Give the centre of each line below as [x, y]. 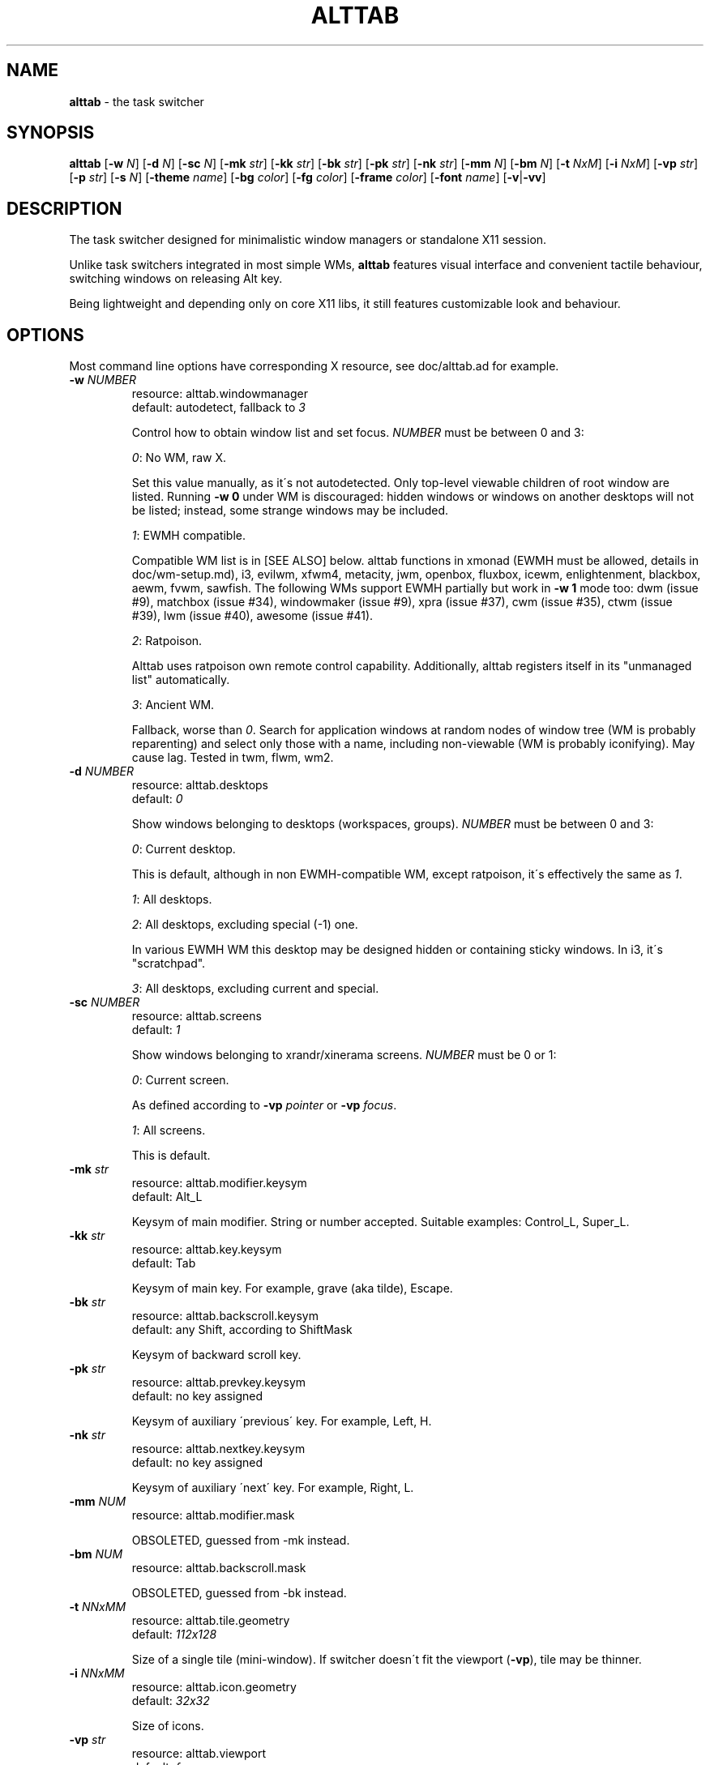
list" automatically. [181, 680]
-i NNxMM [97, 1673]
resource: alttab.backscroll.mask [219, 1568]
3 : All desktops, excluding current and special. [255, 989]
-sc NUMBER [105, 1002]
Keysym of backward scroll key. [216, 1355]
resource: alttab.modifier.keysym [219, 1183]
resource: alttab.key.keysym [207, 1250]
